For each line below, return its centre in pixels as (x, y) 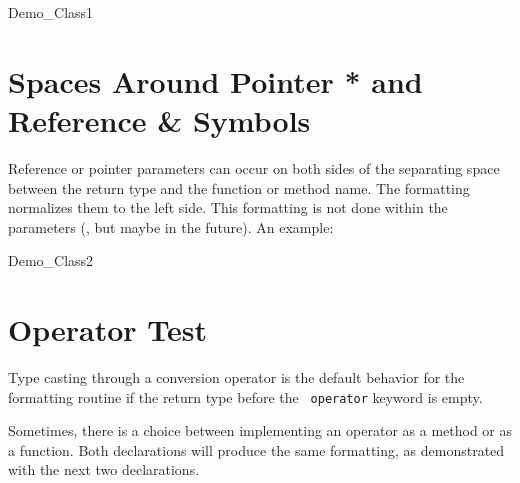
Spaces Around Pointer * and (215, 80)
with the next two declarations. (104, 469)
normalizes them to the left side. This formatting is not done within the (228, 207)
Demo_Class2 (51, 260)
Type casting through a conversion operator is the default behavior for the (236, 377)
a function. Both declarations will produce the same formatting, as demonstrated (256, 449)
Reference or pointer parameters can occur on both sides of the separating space (254, 167)
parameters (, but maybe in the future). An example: (171, 226)
